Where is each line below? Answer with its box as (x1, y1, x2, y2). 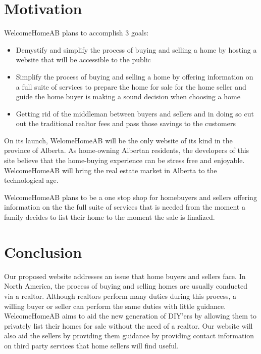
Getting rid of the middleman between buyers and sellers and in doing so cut (16, 108, 254, 119)
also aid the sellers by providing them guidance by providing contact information (4, 330, 254, 341)
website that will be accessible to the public (16, 54, 151, 65)
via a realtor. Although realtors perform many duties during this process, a (4, 290, 237, 301)
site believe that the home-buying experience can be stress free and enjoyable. (4, 155, 245, 166)
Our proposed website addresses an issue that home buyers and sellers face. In (4, 270, 246, 281)
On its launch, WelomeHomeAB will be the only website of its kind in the (4, 135, 233, 145)
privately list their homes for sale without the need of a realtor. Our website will (4, 320, 253, 331)
